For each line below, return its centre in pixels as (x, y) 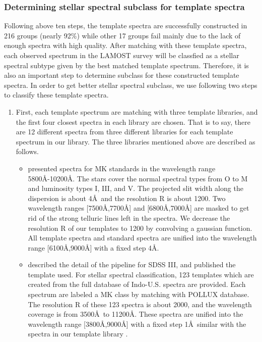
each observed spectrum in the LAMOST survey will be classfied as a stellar (122, 55)
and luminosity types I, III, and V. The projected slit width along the (136, 188)
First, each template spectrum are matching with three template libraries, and (137, 111)
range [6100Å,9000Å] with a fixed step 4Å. (93, 247)
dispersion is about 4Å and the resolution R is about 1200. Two (127, 198)
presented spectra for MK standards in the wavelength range (122, 168)
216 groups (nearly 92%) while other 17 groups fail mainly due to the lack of (122, 35)
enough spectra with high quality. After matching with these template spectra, (125, 45)
